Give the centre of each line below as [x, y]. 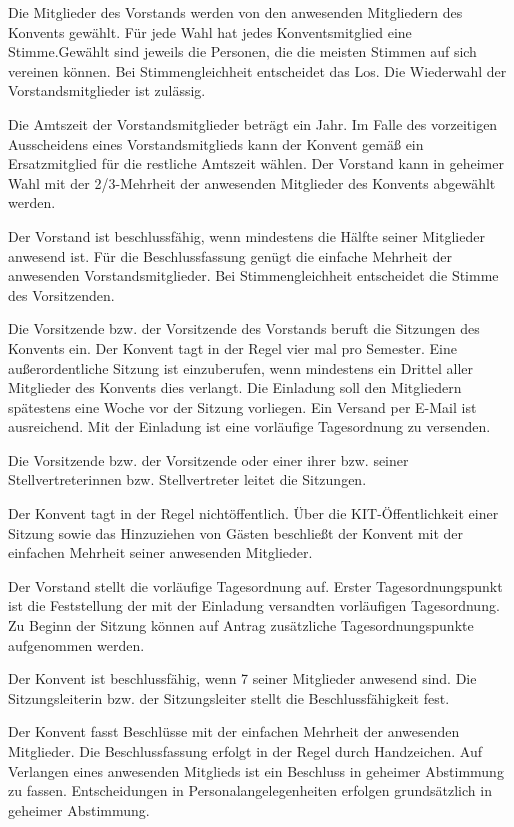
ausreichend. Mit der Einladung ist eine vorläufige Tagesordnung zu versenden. [249, 426]
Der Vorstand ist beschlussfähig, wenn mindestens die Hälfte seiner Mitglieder [246, 235]
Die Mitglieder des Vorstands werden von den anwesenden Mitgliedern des [235, 12]
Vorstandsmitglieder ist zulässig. [107, 90]
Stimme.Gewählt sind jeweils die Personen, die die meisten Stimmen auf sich [242, 51]
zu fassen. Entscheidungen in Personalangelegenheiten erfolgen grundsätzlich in [250, 790]
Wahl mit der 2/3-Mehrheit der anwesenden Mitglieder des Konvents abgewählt [252, 182]
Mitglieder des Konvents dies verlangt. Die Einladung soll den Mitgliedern [235, 387]
